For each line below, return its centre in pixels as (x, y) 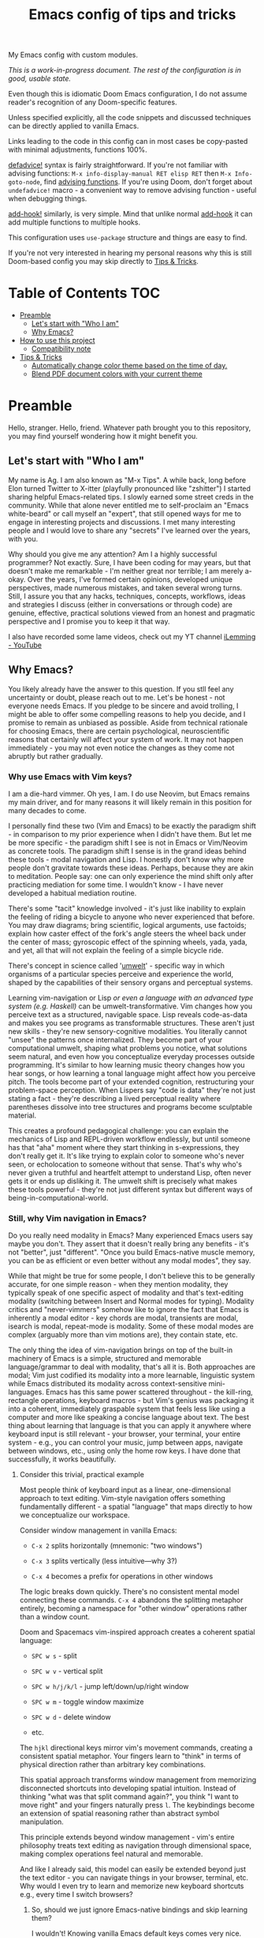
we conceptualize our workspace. (74, 1515)
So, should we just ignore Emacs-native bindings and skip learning (139, 1910)
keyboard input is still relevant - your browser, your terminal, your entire (125, 1434)
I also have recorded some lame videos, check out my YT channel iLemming (132, 636)
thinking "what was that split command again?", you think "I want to (129, 1797)
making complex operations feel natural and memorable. (111, 1854)
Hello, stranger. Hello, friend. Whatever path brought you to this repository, (130, 428)
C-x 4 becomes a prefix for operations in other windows (122, 1576)
